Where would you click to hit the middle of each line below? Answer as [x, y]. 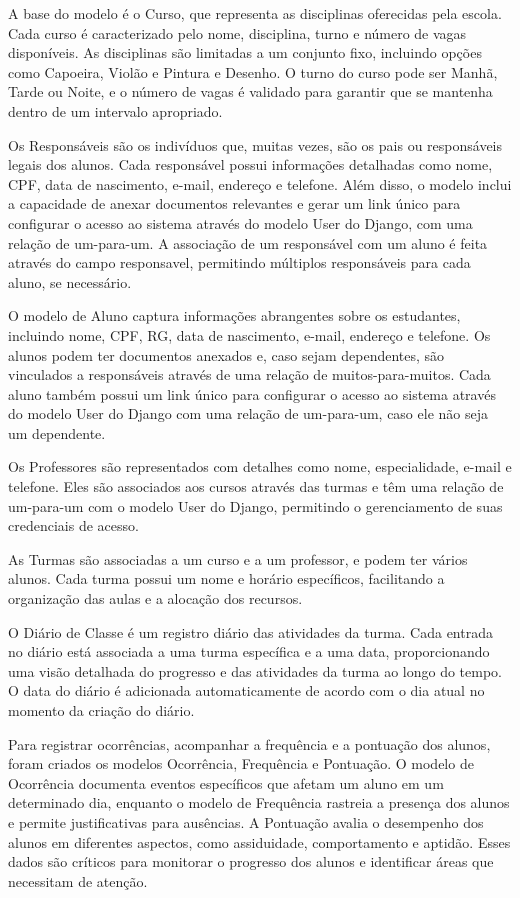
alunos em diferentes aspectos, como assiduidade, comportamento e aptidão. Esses [259, 841]
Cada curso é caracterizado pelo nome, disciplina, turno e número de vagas [237, 32]
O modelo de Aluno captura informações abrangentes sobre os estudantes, [234, 315]
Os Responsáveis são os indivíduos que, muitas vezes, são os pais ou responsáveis [255, 144]
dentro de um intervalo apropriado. [115, 110]
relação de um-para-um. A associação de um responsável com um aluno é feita [248, 242]
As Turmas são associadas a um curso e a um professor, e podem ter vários [238, 558]
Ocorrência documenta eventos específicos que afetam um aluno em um [226, 782]
